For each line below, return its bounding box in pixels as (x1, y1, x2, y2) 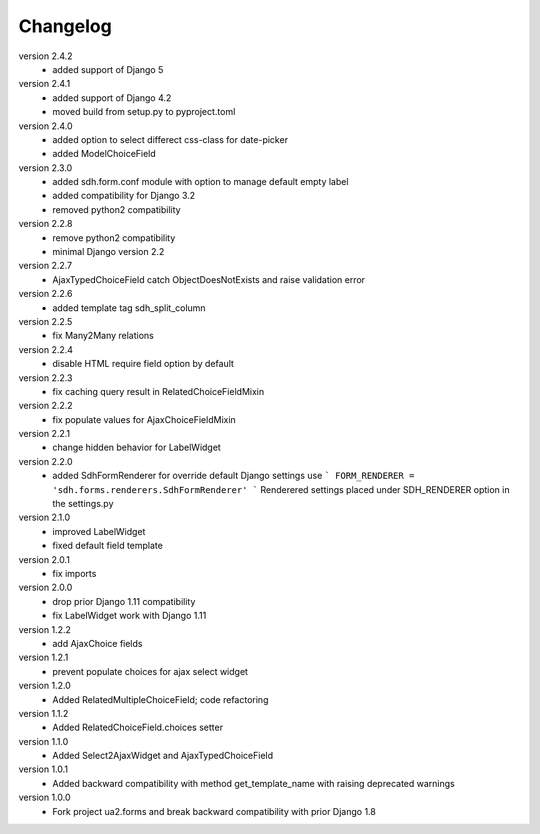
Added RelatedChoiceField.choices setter (52, 721, 224, 734)
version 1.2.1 (18, 651, 69, 664)
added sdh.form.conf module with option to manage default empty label (52, 176, 349, 188)
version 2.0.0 (18, 581, 73, 594)
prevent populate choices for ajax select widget (52, 665, 249, 677)
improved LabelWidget (52, 525, 146, 537)
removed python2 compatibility (52, 203, 181, 215)
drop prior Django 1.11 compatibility (52, 595, 196, 607)
